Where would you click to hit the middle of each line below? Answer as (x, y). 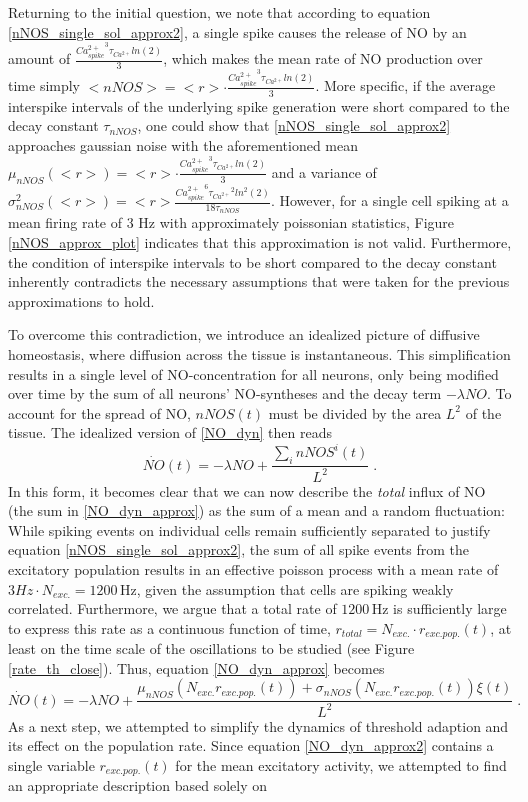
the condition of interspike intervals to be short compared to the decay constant (252, 261)
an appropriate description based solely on (137, 785)
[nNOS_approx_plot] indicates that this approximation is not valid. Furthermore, (260, 242)
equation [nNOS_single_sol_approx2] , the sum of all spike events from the (238, 549)
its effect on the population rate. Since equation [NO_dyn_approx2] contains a (251, 745)
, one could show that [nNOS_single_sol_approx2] (294, 125)
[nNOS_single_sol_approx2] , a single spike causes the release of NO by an (237, 31)
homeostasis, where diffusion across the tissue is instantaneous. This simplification (259, 353)
